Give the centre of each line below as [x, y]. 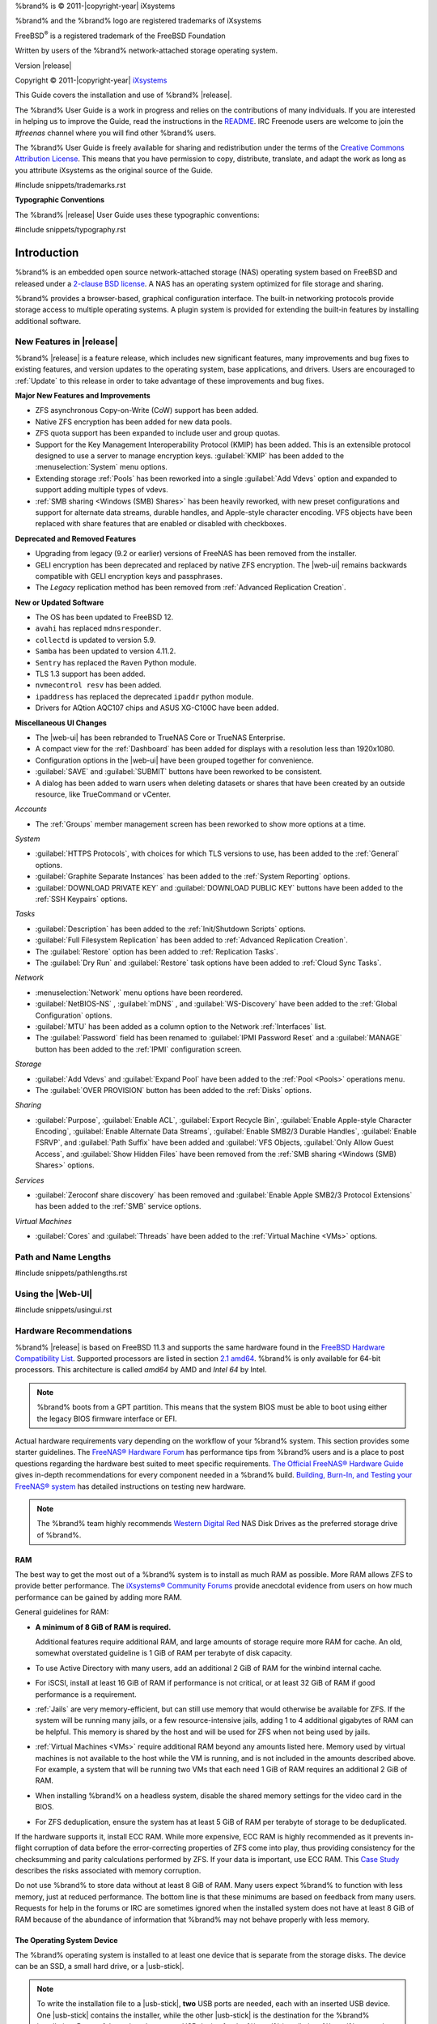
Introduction [47, 253]
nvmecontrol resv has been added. [98, 685]
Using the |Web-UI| [54, 1294]
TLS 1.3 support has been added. [90, 674]
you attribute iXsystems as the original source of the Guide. [114, 170]
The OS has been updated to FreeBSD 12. [104, 617]
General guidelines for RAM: [62, 1612]
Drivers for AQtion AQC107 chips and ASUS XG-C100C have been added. [157, 708]
